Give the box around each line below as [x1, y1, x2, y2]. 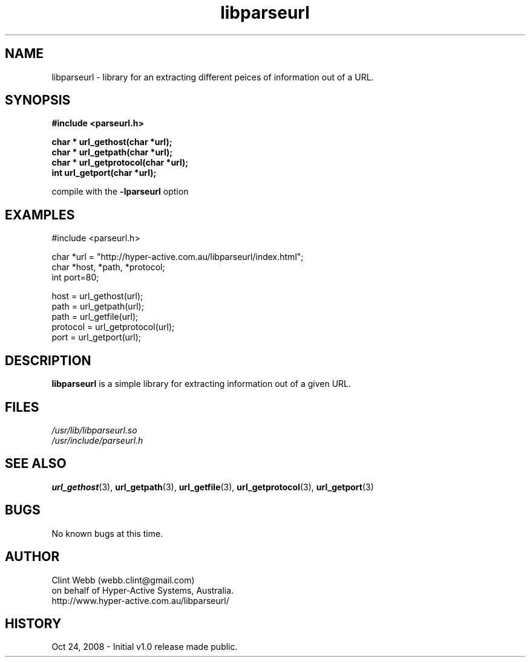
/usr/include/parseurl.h [51, 435, 143, 446]
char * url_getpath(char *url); [51, 147, 173, 158]
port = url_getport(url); [51, 332, 142, 343]
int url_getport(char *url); [51, 167, 157, 178]
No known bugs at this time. [51, 528, 163, 539]
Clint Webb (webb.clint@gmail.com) [51, 574, 195, 585]
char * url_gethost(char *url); [51, 137, 172, 148]
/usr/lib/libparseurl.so [51, 424, 137, 435]
